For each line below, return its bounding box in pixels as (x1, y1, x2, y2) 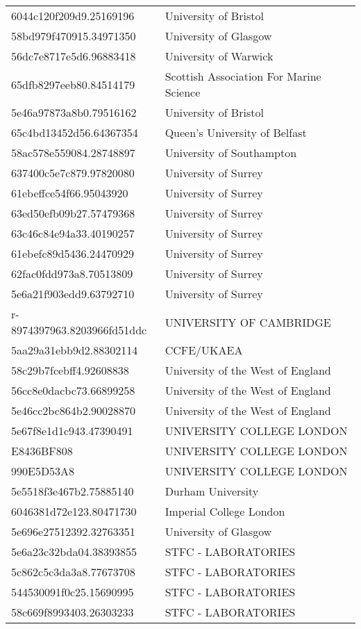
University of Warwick (165, 48, 274, 64)
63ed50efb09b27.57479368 (11, 205, 135, 221)
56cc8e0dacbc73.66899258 (11, 382, 135, 398)
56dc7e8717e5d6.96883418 (11, 48, 136, 64)
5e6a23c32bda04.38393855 (11, 544, 137, 559)
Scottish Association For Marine (165, 68, 321, 84)
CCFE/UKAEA (165, 342, 243, 358)
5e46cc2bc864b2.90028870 (11, 402, 136, 418)
